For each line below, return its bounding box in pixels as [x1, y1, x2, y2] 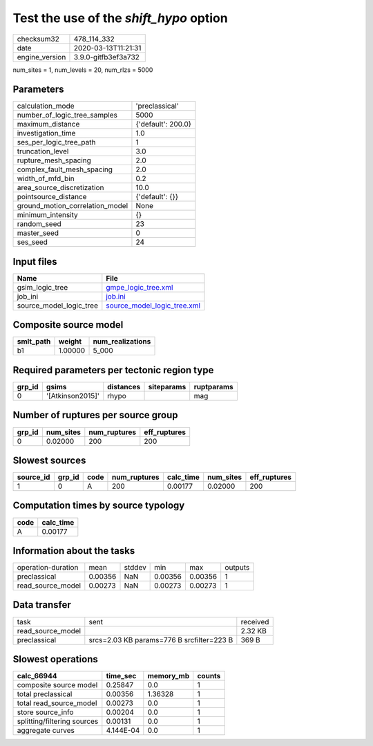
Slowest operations [12, 653, 98, 665]
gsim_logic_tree [17, 282, 68, 292]
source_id [17, 472, 50, 482]
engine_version [17, 52, 66, 62]
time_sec [106, 671, 137, 681]
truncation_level [17, 147, 69, 156]
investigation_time [17, 129, 76, 138]
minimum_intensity [17, 210, 79, 220]
